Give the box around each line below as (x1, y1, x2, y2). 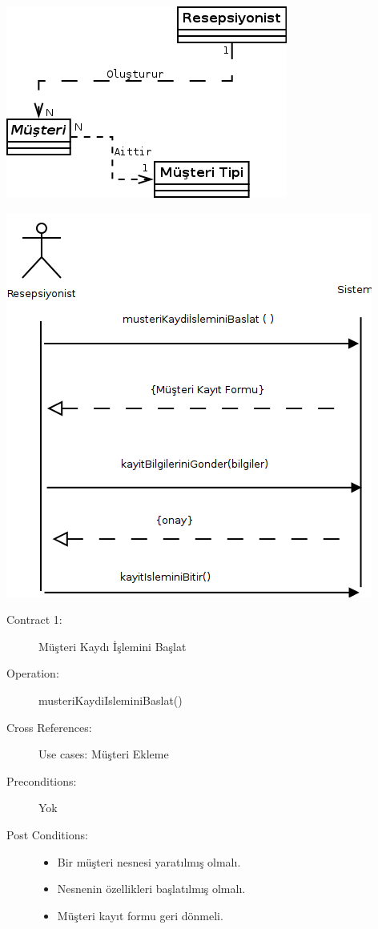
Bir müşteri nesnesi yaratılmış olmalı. (57, 853, 241, 870)
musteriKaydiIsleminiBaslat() (38, 691, 183, 708)
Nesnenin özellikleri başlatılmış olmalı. (57, 880, 246, 897)
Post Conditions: (6, 826, 88, 843)
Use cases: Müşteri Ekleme (38, 746, 169, 762)
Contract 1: (6, 611, 62, 628)
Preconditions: (6, 772, 77, 789)
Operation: (6, 665, 59, 682)
